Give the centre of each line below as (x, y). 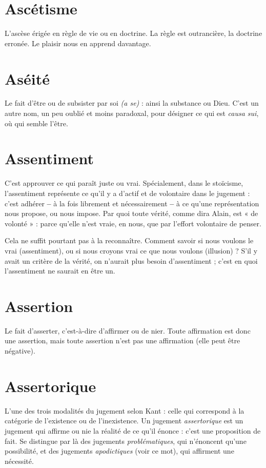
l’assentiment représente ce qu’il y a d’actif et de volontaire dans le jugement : (127, 193)
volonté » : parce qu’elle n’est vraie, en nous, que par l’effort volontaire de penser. (133, 223)
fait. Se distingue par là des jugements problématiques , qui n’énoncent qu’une (126, 441)
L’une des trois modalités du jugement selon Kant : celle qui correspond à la (125, 410)
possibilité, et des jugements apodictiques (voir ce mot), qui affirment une (119, 451)
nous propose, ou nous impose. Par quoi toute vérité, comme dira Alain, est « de (131, 213)
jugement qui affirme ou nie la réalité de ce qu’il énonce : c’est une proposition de (133, 430)
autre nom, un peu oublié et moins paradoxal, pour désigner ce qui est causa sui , (132, 113)
